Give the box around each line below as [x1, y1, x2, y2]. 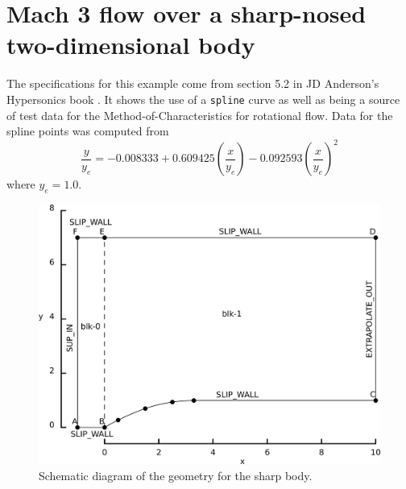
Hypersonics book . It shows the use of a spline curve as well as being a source [6, 90, 400, 107]
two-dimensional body [6, 28, 255, 61]
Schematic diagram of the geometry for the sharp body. [39, 466, 313, 483]
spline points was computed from [6, 122, 169, 139]
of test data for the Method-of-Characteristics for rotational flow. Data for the [6, 106, 393, 123]
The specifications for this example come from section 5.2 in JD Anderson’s [6, 75, 379, 92]
